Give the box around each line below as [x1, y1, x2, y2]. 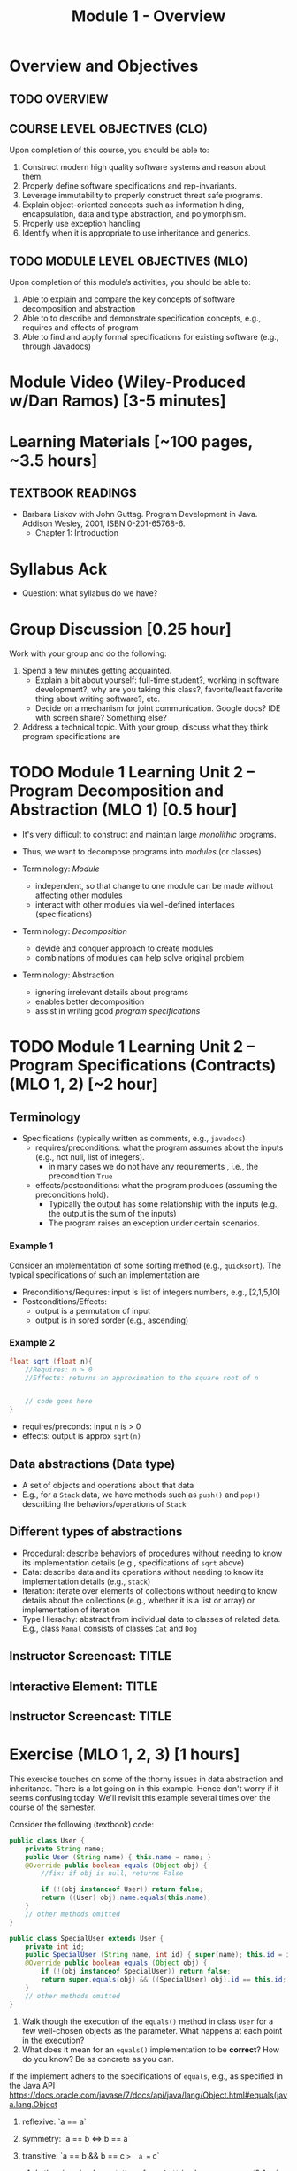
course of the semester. [9, 1802, 96, 1812]
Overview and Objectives [9, 56, 199, 76]
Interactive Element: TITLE [9, 1679, 158, 1694]
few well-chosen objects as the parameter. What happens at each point [21, 2025, 283, 2036]
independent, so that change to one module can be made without [34, 881, 274, 892]
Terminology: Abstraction [21, 970, 115, 980]
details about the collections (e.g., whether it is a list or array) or [21, 1595, 255, 1605]
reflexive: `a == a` [21, 2116, 87, 2127]
